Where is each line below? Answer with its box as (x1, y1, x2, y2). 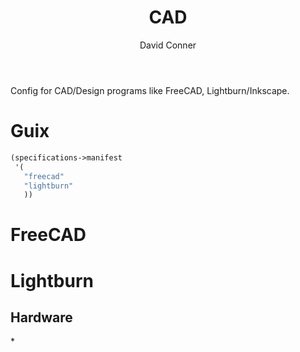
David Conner (139, 39, 197, 51)
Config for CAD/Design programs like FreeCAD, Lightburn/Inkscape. (10, 84, 290, 96)
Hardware (10, 309, 73, 326)
